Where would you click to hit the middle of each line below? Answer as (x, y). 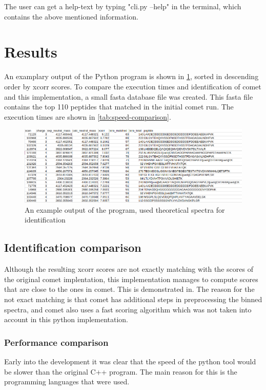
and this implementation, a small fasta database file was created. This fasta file (129, 96)
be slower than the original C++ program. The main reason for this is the (121, 371)
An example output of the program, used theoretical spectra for (125, 209)
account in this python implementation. (66, 319)
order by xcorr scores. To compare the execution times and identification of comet (133, 86)
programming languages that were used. (67, 382)
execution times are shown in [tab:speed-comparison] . (88, 116)
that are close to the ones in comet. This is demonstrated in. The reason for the (129, 289)
